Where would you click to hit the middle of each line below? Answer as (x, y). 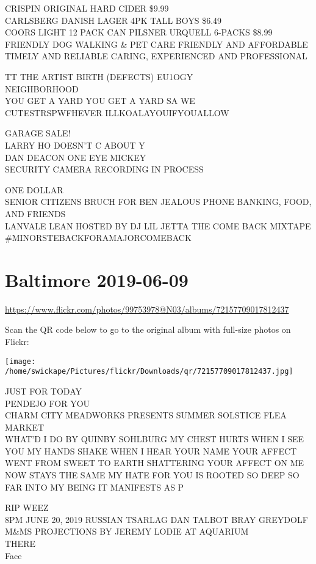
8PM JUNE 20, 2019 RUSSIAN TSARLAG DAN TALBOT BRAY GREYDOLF (156, 519)
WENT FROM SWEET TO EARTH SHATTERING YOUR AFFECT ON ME (155, 463)
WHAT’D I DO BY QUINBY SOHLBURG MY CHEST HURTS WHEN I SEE (155, 439)
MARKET (25, 427)
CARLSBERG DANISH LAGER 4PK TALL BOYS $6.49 (113, 20)
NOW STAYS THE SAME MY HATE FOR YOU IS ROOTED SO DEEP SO (152, 475)
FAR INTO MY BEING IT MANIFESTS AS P (95, 487)
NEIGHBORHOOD (42, 88)
